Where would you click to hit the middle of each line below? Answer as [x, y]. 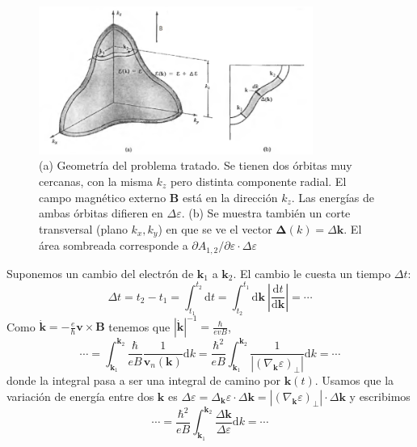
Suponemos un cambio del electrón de [100, 273]
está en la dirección [230, 197]
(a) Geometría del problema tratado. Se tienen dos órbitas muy [196, 165]
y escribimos [380, 396]
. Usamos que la [354, 380]
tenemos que [139, 326]
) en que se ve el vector [215, 228]
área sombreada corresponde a [114, 245]
